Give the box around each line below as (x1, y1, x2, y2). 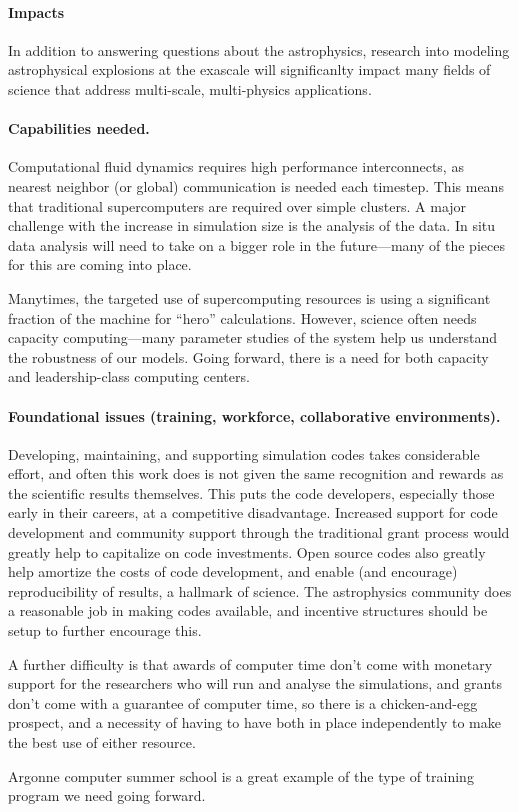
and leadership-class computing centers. (8, 366, 250, 387)
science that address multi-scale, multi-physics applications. (8, 78, 372, 99)
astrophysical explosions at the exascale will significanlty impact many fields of (8, 59, 491, 80)
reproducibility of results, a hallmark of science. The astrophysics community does (8, 580, 512, 601)
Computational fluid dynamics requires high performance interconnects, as (8, 156, 464, 177)
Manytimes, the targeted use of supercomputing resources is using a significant (8, 287, 491, 308)
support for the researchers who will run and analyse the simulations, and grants (8, 673, 502, 694)
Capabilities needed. (8, 118, 150, 139)
